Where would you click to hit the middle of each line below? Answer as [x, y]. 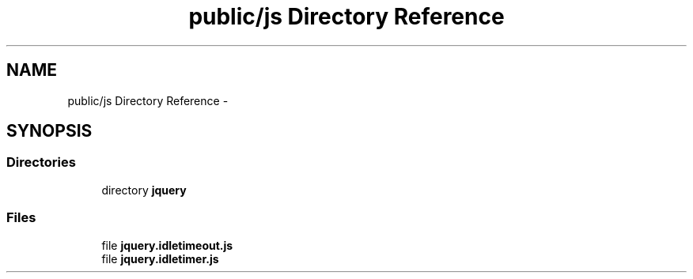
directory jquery [144, 190]
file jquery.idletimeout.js [167, 245]
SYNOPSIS [49, 131]
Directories [41, 162]
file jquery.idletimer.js [160, 258]
